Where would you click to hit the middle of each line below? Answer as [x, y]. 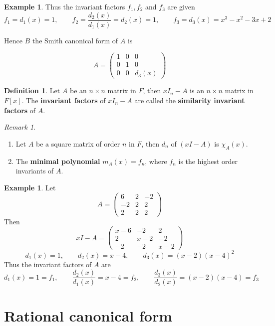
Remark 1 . [20, 127]
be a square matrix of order [78, 143]
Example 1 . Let [30, 187]
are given [181, 6]
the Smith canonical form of [75, 40]
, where [156, 161]
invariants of [35, 171]
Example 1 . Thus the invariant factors [65, 6]
